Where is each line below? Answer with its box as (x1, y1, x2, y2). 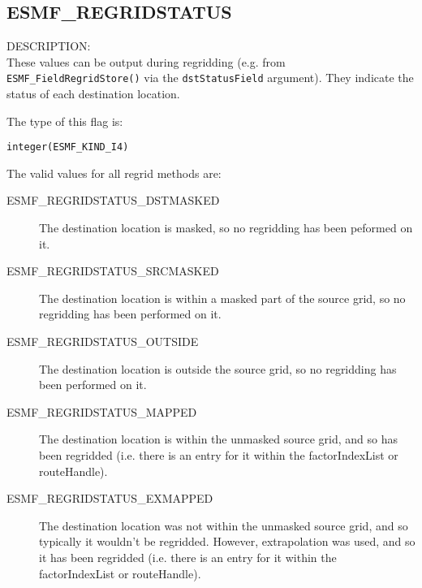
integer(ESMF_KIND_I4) (6, 141, 129, 153)
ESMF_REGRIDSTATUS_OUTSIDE (6, 333, 199, 350)
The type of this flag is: (6, 112, 123, 129)
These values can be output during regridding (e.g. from (6, 53, 286, 70)
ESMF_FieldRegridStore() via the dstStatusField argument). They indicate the (6, 69, 414, 86)
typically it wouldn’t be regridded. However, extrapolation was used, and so (39, 533, 416, 550)
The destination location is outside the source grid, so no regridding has (39, 360, 397, 377)
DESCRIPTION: (6, 37, 91, 54)
